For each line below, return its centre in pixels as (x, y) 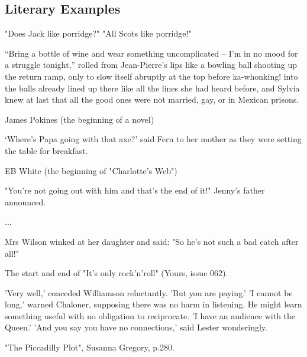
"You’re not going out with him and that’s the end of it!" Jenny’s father (135, 190)
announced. (25, 202)
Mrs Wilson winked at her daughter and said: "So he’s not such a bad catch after (152, 241)
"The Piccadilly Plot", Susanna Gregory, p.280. (90, 347)
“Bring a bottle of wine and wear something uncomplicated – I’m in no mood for (151, 53)
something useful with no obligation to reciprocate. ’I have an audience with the (150, 315)
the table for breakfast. (46, 150)
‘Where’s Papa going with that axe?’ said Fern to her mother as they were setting (153, 139)
